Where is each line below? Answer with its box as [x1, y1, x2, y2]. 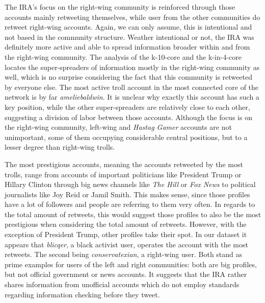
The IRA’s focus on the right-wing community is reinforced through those [5, 2, 235, 12]
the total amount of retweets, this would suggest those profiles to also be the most [5, 208, 261, 219]
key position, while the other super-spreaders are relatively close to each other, [5, 101, 250, 112]
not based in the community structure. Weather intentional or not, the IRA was [5, 31, 254, 42]
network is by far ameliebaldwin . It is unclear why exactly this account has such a [5, 91, 259, 102]
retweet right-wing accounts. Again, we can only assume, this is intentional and [5, 21, 252, 32]
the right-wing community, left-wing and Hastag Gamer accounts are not [5, 122, 232, 132]
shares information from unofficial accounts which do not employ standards [5, 279, 240, 290]
